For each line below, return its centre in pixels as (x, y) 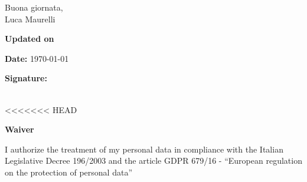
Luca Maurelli (30, 19)
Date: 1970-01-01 (37, 58)
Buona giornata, (34, 7)
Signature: (26, 78)
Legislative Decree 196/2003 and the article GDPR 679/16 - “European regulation (153, 161)
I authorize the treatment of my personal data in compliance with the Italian (144, 149)
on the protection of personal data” (69, 172)
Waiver (19, 129)
